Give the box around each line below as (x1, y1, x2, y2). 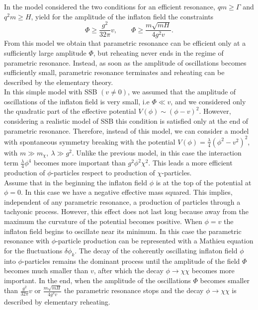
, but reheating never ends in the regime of (93, 47, 224, 58)
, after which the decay (93, 265, 164, 276)
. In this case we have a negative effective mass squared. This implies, (21, 187, 233, 197)
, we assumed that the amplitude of (128, 86, 236, 97)
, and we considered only (171, 96, 246, 106)
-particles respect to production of (51, 167, 155, 178)
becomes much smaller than (4, 265, 88, 276)
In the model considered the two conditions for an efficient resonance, (4, 1, 215, 11)
